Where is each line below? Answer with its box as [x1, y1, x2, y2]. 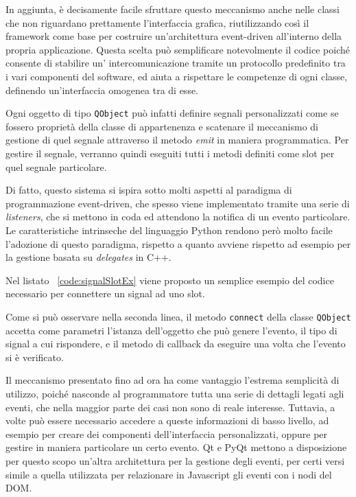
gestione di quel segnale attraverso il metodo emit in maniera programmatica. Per [5, 132, 349, 147]
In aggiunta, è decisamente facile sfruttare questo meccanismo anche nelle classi [5, 2, 340, 16]
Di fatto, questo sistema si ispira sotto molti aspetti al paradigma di [5, 183, 292, 197]
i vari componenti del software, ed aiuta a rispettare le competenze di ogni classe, [5, 69, 348, 83]
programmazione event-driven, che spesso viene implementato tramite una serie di [5, 196, 350, 210]
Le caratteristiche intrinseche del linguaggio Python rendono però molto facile [5, 222, 333, 237]
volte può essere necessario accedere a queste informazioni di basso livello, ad [5, 413, 329, 428]
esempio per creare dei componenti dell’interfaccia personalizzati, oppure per [5, 426, 328, 441]
